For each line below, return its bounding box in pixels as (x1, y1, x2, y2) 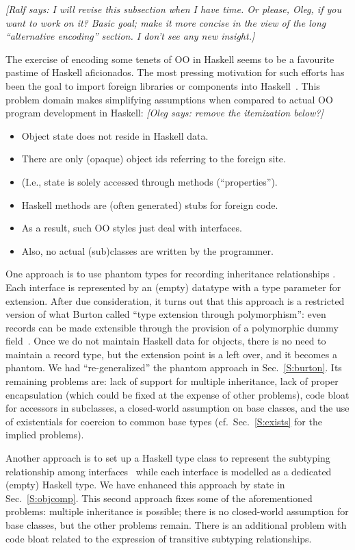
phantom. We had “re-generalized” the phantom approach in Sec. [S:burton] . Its (5, 360, 342, 375)
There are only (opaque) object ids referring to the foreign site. (21, 151, 286, 166)
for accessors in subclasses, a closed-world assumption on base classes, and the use (5, 401, 350, 415)
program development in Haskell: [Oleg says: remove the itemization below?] (5, 105, 324, 120)
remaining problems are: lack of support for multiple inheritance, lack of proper (5, 374, 339, 388)
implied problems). (5, 427, 84, 442)
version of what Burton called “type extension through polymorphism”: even (5, 307, 326, 321)
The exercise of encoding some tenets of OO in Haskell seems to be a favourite (5, 51, 334, 66)
